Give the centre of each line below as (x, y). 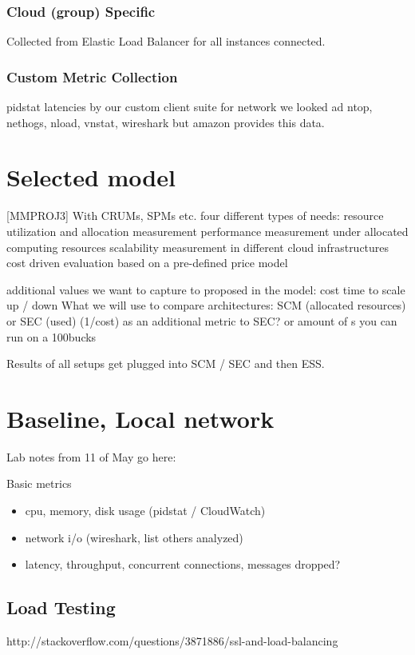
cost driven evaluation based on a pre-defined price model (147, 263)
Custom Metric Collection (92, 76)
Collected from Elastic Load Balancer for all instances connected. (166, 41)
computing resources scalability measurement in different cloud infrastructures (198, 247)
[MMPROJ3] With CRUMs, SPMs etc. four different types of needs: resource (195, 216)
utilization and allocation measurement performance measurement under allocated (207, 231)
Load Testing (61, 607)
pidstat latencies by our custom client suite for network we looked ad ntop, (190, 107)
